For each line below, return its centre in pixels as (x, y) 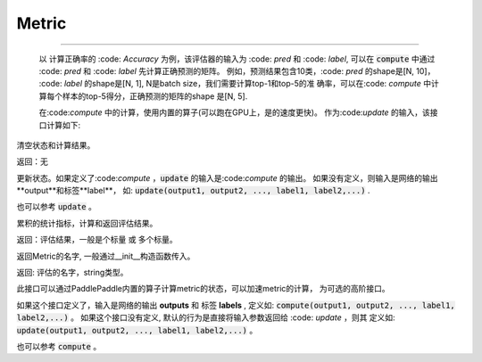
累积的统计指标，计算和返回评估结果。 (87, 223)
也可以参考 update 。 (57, 207)
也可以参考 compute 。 (59, 346)
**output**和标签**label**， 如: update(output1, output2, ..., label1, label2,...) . (193, 191)
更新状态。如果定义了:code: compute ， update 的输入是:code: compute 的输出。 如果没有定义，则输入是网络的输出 (227, 177)
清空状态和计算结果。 (56, 145)
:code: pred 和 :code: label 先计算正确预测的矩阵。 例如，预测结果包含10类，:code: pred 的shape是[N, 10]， (237, 70)
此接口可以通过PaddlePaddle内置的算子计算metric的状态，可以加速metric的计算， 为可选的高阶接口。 (203, 289)
